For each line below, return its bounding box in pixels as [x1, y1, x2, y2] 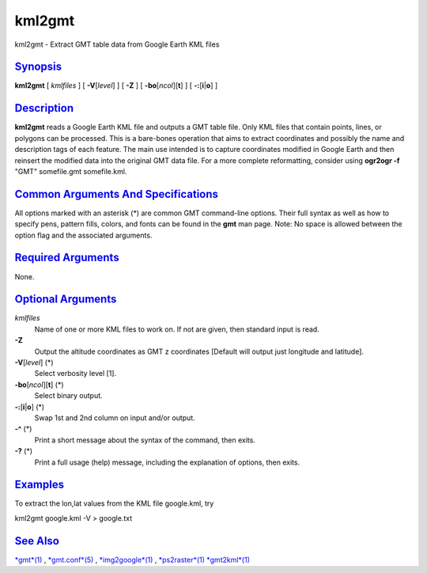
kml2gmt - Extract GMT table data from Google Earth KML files [14, 40, 220, 49]
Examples [14, 478, 65, 491]
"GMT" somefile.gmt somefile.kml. [14, 166, 127, 176]
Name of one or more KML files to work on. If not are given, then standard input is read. [34, 324, 319, 334]
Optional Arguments [14, 293, 117, 306]
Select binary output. [34, 391, 103, 400]
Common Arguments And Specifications [14, 187, 219, 201]
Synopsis [14, 60, 62, 74]
